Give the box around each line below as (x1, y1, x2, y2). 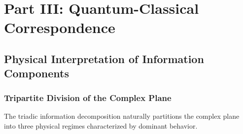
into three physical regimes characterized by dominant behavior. (4, 120, 198, 131)
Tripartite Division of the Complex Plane (4, 91, 172, 103)
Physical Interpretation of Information (4, 51, 204, 66)
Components (4, 66, 69, 81)
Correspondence (4, 17, 115, 37)
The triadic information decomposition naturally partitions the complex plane (4, 110, 240, 121)
